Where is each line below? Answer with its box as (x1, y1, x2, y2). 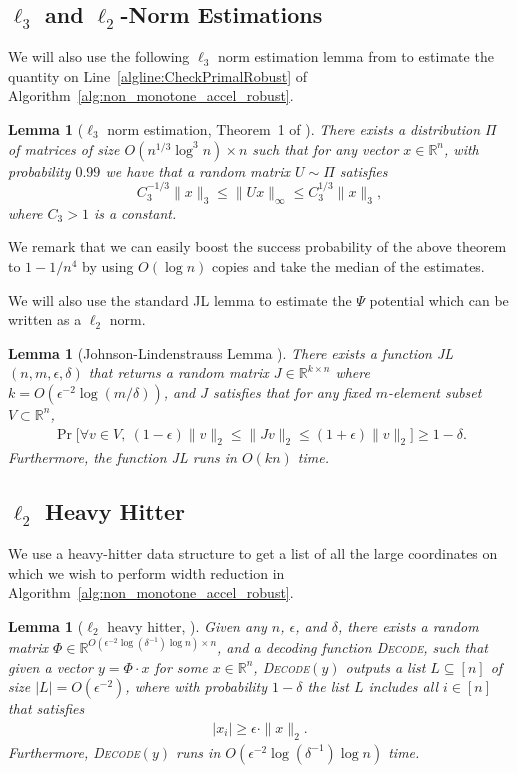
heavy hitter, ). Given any (107, 615, 267, 636)
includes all (368, 676, 438, 697)
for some (154, 656, 208, 677)
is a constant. (93, 202, 177, 223)
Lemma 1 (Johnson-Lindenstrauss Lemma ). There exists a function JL (8, 342, 454, 363)
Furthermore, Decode (8, 741, 140, 762)
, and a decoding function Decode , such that (217, 637, 488, 658)
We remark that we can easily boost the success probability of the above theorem (8, 236, 507, 257)
